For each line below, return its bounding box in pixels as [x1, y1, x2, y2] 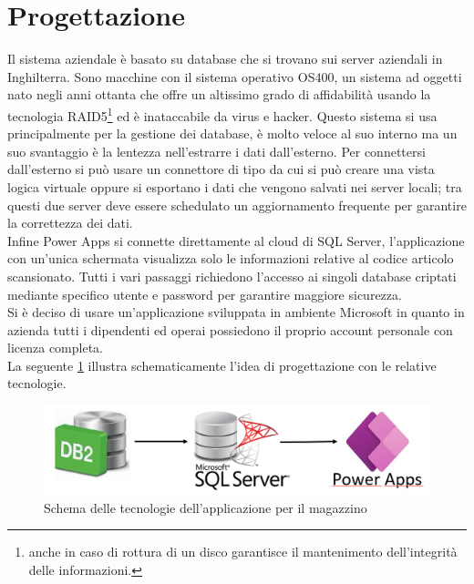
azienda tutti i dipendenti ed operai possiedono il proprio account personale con [7, 320, 453, 339]
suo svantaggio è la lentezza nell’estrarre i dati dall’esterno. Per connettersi [7, 141, 426, 160]
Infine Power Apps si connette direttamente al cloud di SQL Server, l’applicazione [7, 231, 465, 250]
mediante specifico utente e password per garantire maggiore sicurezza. [7, 284, 402, 303]
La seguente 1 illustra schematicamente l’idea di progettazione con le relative [7, 355, 437, 374]
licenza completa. [7, 338, 103, 357]
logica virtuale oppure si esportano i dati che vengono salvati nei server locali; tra [7, 177, 462, 196]
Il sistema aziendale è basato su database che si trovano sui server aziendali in [7, 49, 443, 68]
